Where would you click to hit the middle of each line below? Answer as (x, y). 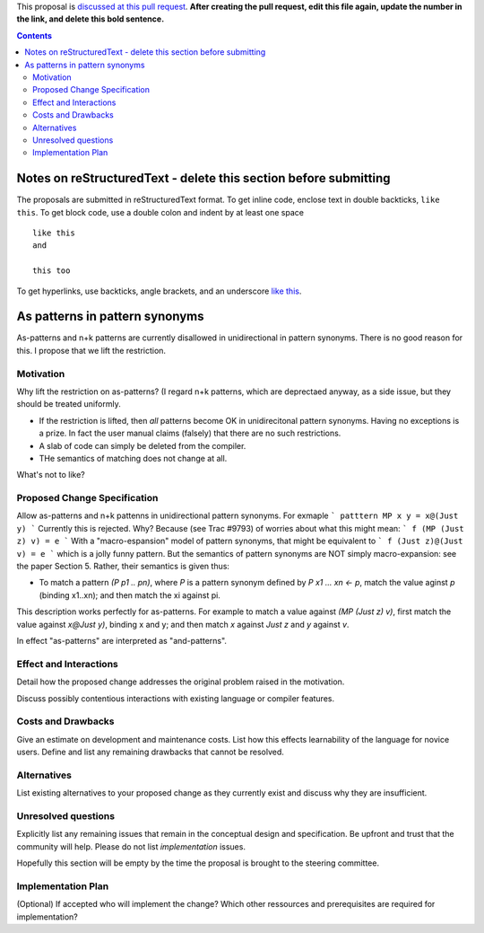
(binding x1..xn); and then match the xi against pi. (130, 595)
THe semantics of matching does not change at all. (133, 458)
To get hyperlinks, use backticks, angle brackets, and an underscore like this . (159, 291)
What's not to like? (51, 475)
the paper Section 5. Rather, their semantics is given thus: (123, 567)
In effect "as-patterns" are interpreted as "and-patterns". (122, 640)
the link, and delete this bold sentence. (91, 19)
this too (52, 271)
